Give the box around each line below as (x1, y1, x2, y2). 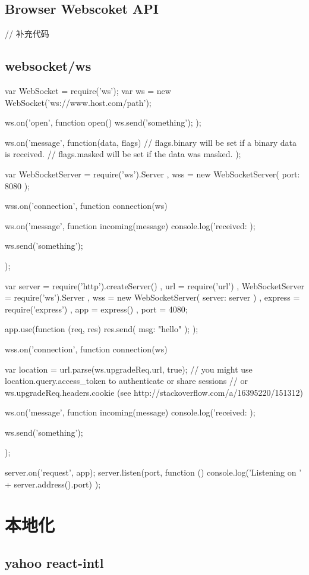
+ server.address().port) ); (5, 477, 101, 490)
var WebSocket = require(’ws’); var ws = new (5, 85, 171, 96)
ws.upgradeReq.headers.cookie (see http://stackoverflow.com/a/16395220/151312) (5, 386, 303, 398)
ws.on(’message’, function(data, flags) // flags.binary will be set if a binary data (5, 136, 297, 148)
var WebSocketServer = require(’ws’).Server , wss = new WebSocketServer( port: (5, 167, 300, 180)
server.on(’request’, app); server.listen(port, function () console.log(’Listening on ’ (5, 466, 302, 479)
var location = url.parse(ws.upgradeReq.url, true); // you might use (5, 362, 253, 375)
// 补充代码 (5, 27, 49, 40)
